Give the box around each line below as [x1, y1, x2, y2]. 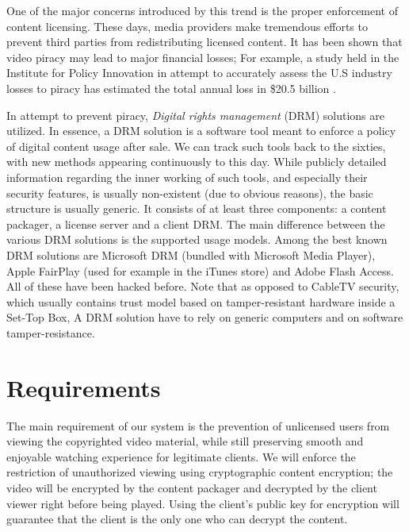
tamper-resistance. [6, 324, 95, 341]
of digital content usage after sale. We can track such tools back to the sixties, [6, 137, 386, 154]
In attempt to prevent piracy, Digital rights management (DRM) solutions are [6, 106, 384, 123]
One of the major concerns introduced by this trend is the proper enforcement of [6, 2, 399, 18]
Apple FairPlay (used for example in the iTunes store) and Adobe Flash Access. [6, 262, 394, 279]
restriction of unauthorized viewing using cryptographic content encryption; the [6, 464, 393, 480]
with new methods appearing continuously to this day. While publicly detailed [6, 153, 387, 170]
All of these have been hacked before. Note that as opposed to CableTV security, [6, 278, 399, 295]
